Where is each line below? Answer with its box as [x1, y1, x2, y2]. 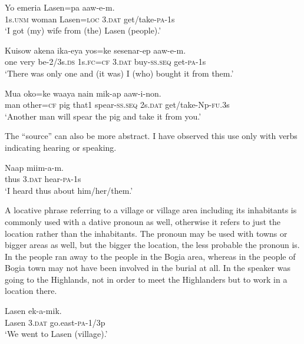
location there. [5, 285, 57, 297]
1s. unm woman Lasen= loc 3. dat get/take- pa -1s [5, 12, 175, 25]
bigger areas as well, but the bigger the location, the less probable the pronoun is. [5, 239, 300, 251]
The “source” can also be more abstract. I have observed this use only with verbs [5, 130, 298, 142]
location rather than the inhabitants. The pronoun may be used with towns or [5, 227, 288, 239]
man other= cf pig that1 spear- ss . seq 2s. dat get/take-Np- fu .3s [5, 98, 230, 111]
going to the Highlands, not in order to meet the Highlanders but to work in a [5, 273, 288, 285]
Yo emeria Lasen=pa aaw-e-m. [5, 1, 115, 13]
